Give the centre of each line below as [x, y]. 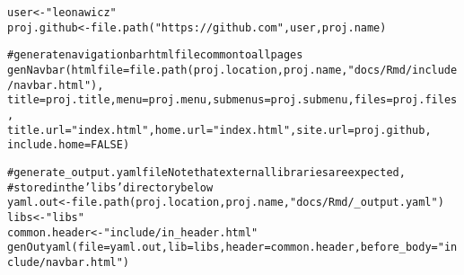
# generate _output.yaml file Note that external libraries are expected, [206, 172]
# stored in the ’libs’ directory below [110, 187]
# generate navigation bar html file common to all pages [155, 55]
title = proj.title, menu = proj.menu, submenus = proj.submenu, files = [200, 100]
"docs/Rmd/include [403, 70]
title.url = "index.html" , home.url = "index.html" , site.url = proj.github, [219, 130]
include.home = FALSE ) [69, 145]
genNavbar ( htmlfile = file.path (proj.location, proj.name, [178, 70]
